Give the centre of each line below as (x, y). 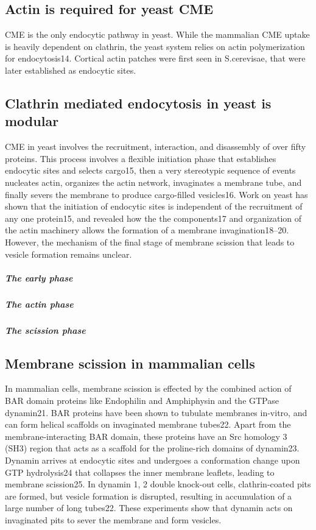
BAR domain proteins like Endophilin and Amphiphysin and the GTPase (142, 401)
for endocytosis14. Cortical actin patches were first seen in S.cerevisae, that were (155, 58)
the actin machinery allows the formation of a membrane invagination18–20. (147, 230)
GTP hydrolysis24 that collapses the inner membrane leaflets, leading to (140, 472)
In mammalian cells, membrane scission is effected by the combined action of (148, 388)
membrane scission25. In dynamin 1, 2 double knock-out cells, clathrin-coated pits (158, 484)
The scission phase (45, 330)
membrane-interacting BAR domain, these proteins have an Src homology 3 (146, 436)
